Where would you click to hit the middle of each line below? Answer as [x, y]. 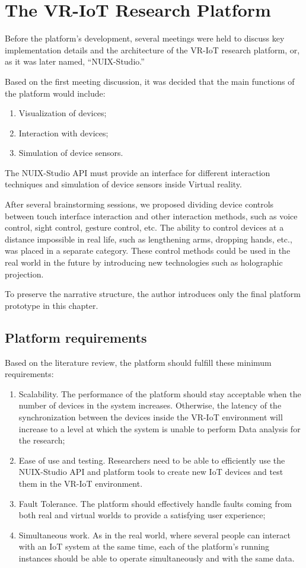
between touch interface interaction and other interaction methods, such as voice [151, 216]
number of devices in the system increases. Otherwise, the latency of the [150, 405]
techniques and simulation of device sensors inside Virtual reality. [123, 184]
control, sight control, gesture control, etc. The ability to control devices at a [144, 227]
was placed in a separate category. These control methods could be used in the [148, 251]
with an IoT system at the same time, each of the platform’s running [144, 546]
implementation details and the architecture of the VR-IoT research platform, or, [152, 50]
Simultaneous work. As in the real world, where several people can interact [154, 535]
